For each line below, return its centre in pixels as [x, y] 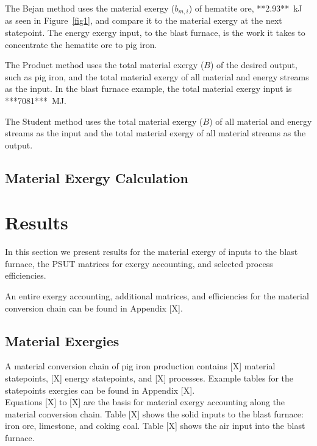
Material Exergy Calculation [97, 177]
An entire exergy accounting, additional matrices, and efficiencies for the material [157, 296]
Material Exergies [62, 340]
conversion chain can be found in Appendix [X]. [94, 308]
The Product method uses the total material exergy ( [105, 65]
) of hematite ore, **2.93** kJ [245, 8]
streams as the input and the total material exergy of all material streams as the [155, 133]
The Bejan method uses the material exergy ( [90, 8]
